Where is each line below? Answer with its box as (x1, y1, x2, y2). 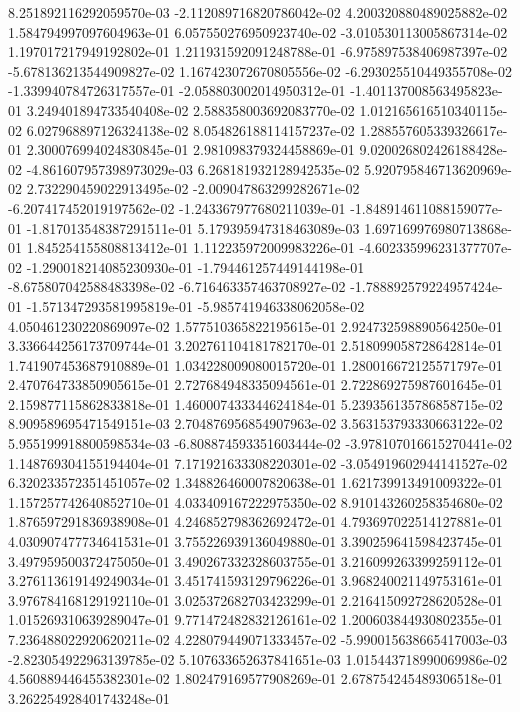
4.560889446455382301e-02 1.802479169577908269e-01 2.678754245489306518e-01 (8, 668, 503, 689)
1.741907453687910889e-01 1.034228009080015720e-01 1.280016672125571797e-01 (8, 354, 503, 375)
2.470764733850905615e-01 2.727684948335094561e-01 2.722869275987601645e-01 (8, 374, 503, 395)
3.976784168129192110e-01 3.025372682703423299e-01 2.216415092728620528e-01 (8, 589, 503, 610)
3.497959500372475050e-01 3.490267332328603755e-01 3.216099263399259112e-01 (8, 550, 503, 571)
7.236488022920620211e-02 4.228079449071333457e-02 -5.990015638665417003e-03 (8, 629, 508, 649)
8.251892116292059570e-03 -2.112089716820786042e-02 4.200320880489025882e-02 (8, 2, 508, 22)
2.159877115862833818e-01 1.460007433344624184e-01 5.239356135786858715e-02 (8, 393, 503, 414)
